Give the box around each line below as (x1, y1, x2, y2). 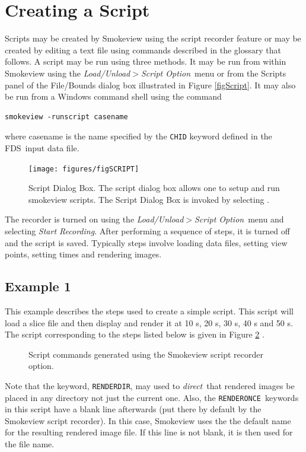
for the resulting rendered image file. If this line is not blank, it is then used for (5, 426, 293, 438)
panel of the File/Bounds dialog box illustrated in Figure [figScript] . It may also (5, 78, 296, 91)
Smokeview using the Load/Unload (5, 66, 130, 79)
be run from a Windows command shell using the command (5, 90, 222, 103)
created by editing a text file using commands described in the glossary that (5, 43, 281, 56)
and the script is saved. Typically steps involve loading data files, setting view (5, 236, 288, 249)
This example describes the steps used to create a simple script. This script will (5, 304, 294, 317)
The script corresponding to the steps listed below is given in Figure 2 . (5, 328, 264, 340)
